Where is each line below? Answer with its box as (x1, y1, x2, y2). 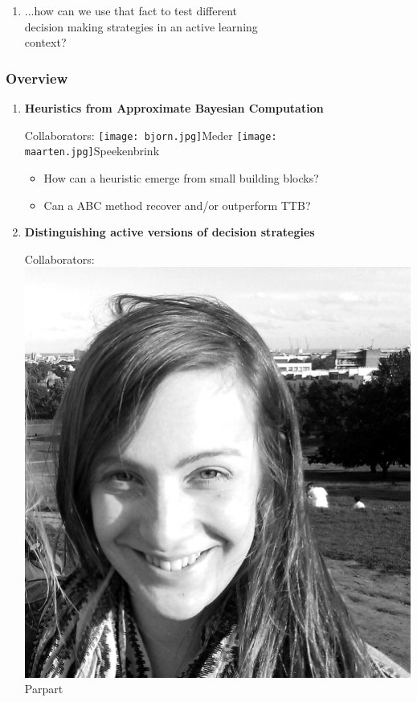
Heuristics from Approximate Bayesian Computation (24, 100, 324, 116)
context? (24, 34, 67, 51)
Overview (6, 68, 68, 88)
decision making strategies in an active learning (24, 18, 258, 35)
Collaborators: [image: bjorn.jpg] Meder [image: (24, 126, 277, 143)
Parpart (24, 680, 63, 697)
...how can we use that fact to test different (24, 2, 238, 18)
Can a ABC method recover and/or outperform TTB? (43, 196, 311, 213)
